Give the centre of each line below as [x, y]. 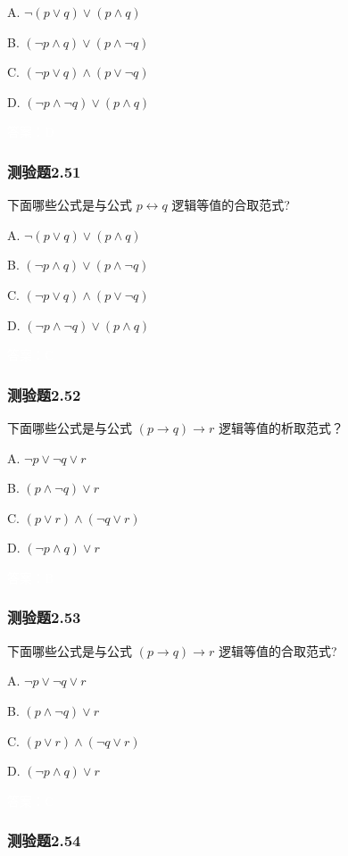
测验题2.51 [44, 171]
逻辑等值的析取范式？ [281, 427]
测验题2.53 [44, 617]
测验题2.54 [44, 840]
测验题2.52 [44, 394]
